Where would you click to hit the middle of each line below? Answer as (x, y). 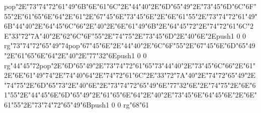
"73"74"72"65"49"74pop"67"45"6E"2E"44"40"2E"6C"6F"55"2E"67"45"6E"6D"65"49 (133, 45)
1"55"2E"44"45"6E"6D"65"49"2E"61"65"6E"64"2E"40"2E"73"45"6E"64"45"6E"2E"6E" (130, 95)
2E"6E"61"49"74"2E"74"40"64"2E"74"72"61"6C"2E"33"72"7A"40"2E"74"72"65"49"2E (130, 75)
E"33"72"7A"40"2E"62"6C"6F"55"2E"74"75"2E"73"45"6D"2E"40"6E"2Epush (117, 35)
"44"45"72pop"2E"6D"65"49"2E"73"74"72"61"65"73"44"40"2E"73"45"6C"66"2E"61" (133, 65)
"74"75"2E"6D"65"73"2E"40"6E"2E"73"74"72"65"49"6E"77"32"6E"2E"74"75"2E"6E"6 (130, 85)
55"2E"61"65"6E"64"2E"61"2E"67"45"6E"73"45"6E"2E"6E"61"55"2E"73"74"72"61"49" (131, 16)
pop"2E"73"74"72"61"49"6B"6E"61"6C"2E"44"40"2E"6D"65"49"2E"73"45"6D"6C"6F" (130, 6)
